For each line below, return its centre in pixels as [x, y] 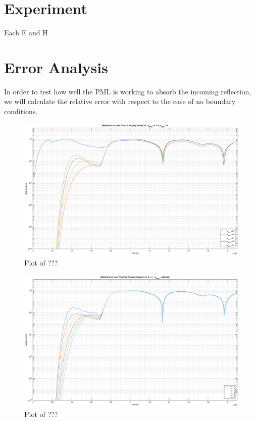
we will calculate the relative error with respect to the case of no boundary [120, 101]
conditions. [21, 111]
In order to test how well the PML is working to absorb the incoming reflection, [128, 91]
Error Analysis [56, 67]
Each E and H [26, 33]
